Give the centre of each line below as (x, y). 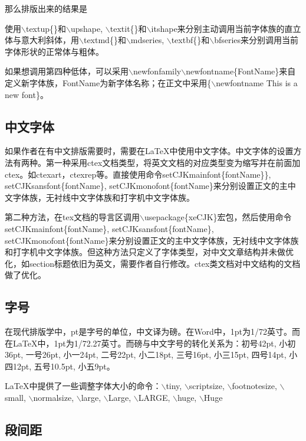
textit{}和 (128, 28)
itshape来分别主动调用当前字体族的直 (222, 28)
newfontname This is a (257, 82)
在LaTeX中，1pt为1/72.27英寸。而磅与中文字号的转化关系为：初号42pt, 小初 (150, 343)
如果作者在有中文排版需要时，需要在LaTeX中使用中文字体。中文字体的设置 (149, 151)
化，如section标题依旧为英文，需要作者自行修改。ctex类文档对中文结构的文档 (153, 263)
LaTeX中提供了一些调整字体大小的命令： (83, 386)
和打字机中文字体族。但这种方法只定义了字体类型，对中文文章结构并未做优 (149, 252)
